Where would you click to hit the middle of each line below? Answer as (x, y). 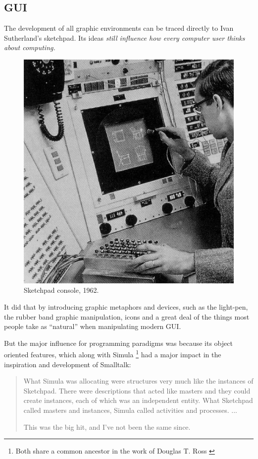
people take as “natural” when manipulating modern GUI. (93, 326)
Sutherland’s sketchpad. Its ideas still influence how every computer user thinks (125, 37)
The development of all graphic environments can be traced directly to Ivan (119, 28)
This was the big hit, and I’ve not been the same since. (107, 426)
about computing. (30, 47)
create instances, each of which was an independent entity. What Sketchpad (138, 400)
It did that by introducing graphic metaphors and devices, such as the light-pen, (126, 307)
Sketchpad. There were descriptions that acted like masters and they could (137, 390)
